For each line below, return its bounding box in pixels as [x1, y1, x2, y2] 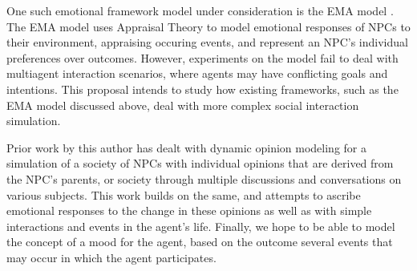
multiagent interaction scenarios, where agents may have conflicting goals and [6, 65, 388, 82]
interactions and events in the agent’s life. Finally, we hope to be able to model [6, 217, 395, 234]
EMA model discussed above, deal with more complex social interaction [6, 96, 359, 113]
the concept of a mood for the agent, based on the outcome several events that [6, 233, 393, 250]
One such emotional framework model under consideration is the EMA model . [6, 2, 394, 18]
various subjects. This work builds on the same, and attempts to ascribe [6, 186, 361, 203]
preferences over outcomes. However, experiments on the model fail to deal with [6, 49, 399, 66]
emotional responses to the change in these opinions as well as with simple [6, 202, 372, 219]
